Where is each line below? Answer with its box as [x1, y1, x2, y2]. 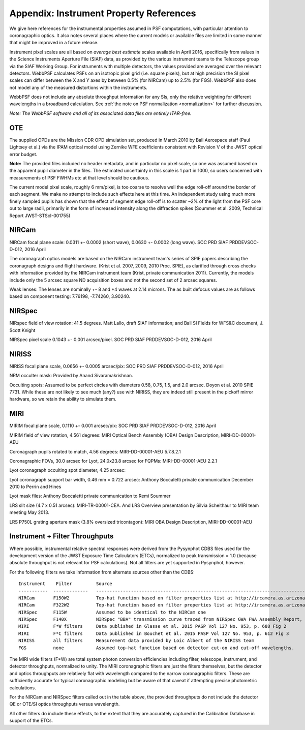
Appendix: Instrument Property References [9, 8, 196, 19]
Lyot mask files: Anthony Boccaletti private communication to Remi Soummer [9, 493, 171, 499]
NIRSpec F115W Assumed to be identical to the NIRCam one [18, 609, 206, 615]
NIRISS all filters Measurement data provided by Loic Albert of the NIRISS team [18, 638, 254, 644]
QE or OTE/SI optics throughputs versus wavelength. [9, 701, 120, 707]
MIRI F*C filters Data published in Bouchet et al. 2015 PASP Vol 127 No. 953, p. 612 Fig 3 [18, 630, 289, 636]
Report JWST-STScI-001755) [9, 212, 71, 219]
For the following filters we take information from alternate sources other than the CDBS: [9, 569, 195, 575]
